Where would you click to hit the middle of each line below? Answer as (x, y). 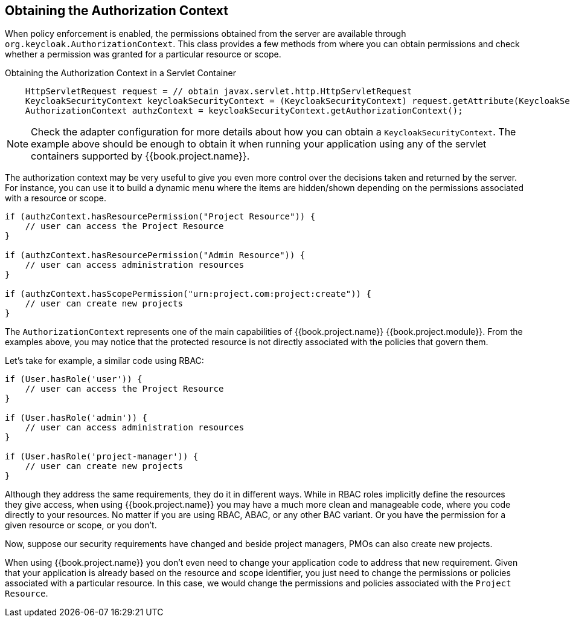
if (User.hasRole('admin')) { (76, 418)
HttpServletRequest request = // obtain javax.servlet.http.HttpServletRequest (219, 92)
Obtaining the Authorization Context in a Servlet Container (120, 73)
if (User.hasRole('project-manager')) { (102, 457)
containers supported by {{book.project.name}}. (140, 156)
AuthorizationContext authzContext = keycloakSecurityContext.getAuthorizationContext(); (244, 111)
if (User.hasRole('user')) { (74, 379)
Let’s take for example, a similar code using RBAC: (104, 361)
